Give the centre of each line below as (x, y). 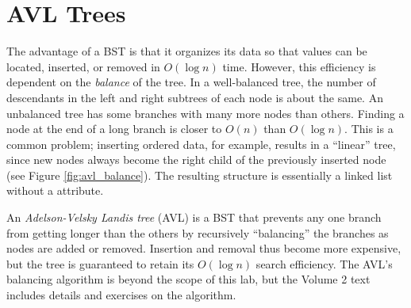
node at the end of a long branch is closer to (114, 129)
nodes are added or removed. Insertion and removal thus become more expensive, (204, 248)
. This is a (369, 129)
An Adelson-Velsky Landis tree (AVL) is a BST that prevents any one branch (194, 217)
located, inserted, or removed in (83, 66)
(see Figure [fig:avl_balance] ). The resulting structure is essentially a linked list (200, 175)
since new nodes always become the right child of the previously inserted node (196, 160)
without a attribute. (55, 190)
